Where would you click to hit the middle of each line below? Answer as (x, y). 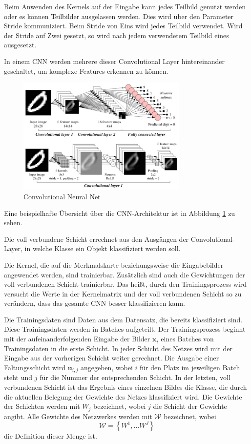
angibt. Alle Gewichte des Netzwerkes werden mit (78, 416)
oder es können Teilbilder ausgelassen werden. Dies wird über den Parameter (119, 16)
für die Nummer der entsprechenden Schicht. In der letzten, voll (135, 377)
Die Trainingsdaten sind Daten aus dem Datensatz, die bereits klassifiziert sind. (123, 319)
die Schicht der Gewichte (190, 406)
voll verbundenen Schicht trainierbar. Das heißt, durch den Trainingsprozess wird (125, 284)
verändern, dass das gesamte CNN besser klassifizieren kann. (94, 303)
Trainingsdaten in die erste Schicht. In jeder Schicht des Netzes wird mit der (118, 348)
